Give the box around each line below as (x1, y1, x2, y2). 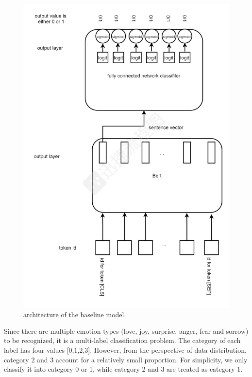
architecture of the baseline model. (23, 309, 126, 320)
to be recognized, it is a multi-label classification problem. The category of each (4, 335, 241, 345)
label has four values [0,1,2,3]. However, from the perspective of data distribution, (4, 345, 247, 355)
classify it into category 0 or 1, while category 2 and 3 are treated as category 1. (4, 364, 243, 374)
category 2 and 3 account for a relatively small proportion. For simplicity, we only (4, 354, 248, 364)
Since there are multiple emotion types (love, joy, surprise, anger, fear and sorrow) (4, 325, 249, 336)
